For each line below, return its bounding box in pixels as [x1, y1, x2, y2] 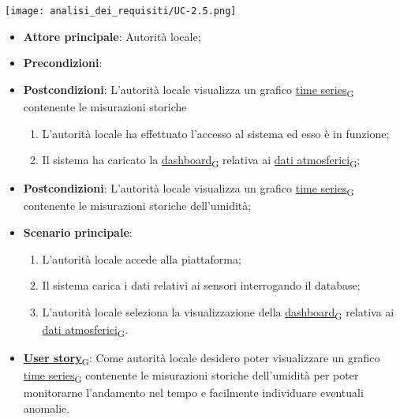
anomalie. [23, 399, 70, 416]
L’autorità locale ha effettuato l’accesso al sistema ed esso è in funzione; [42, 125, 390, 141]
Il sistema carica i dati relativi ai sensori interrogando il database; [42, 277, 361, 294]
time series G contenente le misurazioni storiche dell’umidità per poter [23, 367, 359, 385]
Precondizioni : [23, 54, 103, 71]
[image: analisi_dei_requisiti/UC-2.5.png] [5, 6, 237, 17]
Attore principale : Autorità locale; [23, 28, 201, 44]
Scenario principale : [23, 224, 133, 240]
